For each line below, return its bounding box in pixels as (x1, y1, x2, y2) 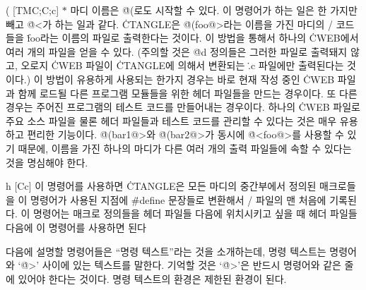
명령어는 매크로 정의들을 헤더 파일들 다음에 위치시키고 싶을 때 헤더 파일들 (33, 206, 358, 221)
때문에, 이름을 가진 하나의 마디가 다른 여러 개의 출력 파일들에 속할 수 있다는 (18, 140, 352, 155)
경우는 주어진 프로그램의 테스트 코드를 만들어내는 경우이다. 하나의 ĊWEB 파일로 (6, 99, 360, 114)
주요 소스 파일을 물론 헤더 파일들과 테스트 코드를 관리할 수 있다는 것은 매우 (6, 113, 337, 128)
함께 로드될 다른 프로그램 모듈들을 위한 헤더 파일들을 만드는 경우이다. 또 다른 (18, 85, 358, 100)
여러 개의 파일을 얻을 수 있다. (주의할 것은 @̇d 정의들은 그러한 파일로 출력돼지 (6, 44, 348, 59)
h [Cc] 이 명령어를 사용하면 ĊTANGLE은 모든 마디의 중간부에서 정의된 (6, 179, 317, 193)
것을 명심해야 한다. (6, 155, 88, 169)
